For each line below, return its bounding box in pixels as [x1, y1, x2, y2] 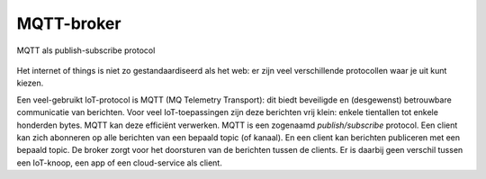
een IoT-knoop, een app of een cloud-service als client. [16, 157, 222, 168]
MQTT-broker [16, 13, 121, 33]
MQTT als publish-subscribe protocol [16, 45, 156, 56]
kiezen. [16, 77, 44, 89]
